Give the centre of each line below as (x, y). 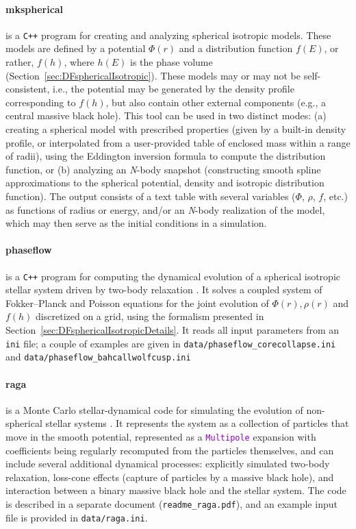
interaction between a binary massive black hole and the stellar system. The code (176, 490)
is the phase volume (171, 62)
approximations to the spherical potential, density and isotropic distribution (165, 183)
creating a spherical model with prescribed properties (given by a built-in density (176, 129)
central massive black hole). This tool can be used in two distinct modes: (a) (166, 115)
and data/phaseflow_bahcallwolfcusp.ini (98, 357)
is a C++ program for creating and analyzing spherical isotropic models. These (168, 35)
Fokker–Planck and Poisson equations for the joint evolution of (137, 303)
